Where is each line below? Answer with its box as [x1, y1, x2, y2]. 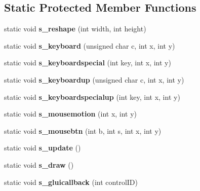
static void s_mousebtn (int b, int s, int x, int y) [4, 125, 162, 136]
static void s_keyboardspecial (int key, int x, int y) [4, 57, 171, 68]
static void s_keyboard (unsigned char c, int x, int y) [4, 40, 175, 51]
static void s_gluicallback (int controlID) [4, 176, 138, 187]
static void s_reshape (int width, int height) [4, 23, 146, 34]
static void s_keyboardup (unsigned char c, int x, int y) [4, 74, 184, 85]
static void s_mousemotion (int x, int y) [4, 108, 137, 119]
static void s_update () [4, 142, 81, 153]
